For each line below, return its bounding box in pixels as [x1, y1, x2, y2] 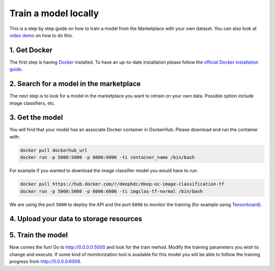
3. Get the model [9, 113, 63, 122]
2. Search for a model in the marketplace [9, 79, 141, 88]
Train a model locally [9, 8, 99, 19]
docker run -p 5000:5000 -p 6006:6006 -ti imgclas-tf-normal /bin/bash [20, 188, 203, 194]
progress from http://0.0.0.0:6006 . [9, 258, 81, 264]
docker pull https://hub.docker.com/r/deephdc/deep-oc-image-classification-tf [20, 181, 225, 187]
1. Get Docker [9, 46, 53, 54]
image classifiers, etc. [9, 100, 56, 106]
